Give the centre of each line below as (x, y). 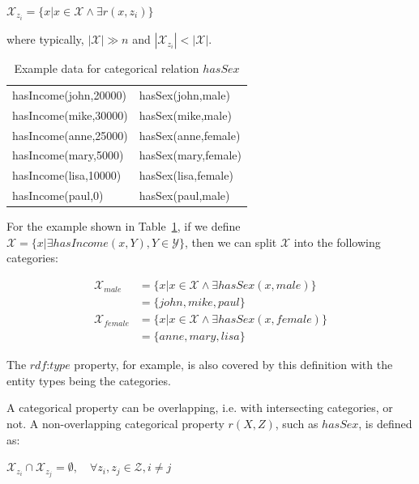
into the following (337, 242)
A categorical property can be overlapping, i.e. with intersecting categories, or (200, 408)
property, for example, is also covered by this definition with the (233, 365)
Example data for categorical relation (107, 68)
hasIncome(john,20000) (69, 94)
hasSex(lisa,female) (186, 175)
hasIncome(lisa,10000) (67, 175)
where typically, (45, 39)
